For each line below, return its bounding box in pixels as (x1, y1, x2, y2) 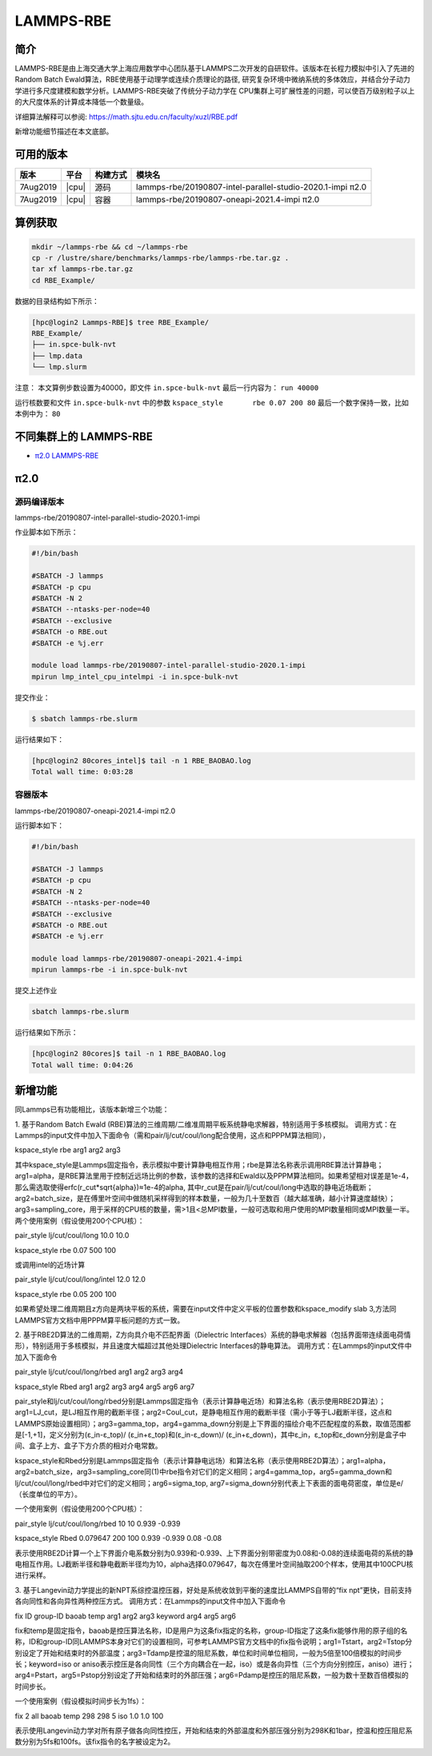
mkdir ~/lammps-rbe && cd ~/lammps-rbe (31, 242, 188, 251)
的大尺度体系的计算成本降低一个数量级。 (14, 97, 148, 107)
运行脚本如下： (14, 820, 64, 831)
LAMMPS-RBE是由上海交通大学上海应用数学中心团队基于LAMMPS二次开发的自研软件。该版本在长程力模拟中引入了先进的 (14, 64, 415, 74)
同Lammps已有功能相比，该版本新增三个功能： (14, 1104, 170, 1115)
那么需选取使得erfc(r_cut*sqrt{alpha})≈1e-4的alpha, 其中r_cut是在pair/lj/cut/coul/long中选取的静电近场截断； (14, 1182, 374, 1191)
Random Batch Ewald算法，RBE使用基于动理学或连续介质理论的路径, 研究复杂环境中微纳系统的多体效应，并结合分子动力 (14, 74, 411, 84)
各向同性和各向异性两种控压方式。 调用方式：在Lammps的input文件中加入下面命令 (14, 1596, 286, 1606)
